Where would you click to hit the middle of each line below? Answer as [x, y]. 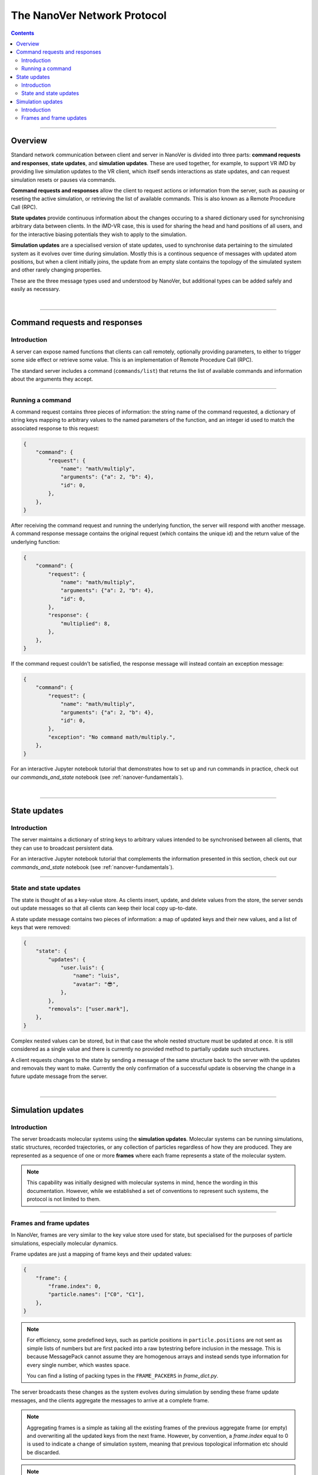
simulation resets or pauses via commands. [64, 179]
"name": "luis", [96, 976]
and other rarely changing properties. [56, 270]
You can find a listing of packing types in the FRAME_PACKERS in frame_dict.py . [123, 1376]
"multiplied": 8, [85, 623]
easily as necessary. [36, 289]
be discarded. [44, 1452]
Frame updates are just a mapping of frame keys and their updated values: [101, 1254]
